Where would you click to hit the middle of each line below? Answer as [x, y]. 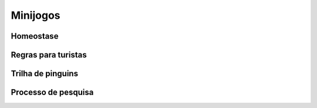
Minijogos [36, 15]
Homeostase [35, 36]
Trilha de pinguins [45, 74]
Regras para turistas [49, 55]
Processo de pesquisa [52, 92]
